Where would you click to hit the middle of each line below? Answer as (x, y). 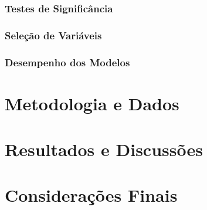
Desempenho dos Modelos (67, 62)
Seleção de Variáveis (53, 35)
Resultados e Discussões (104, 149)
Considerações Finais (91, 195)
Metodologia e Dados (92, 103)
